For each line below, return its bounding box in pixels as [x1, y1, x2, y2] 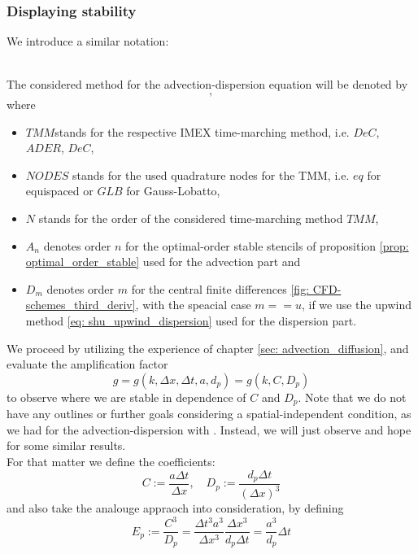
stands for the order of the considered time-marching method [38, 209, 343, 226]
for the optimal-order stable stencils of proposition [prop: [124, 237, 409, 254]
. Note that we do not [298, 388, 407, 405]
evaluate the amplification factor [7, 356, 168, 373]
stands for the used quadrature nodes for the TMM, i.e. [72, 166, 350, 183]
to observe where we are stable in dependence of [7, 388, 246, 405]
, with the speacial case [135, 296, 251, 313]
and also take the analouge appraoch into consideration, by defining [7, 499, 344, 517]
